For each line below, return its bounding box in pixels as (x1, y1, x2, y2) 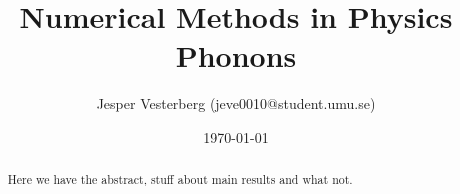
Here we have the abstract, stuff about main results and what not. (7, 171, 353, 188)
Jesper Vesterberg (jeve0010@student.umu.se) (96, 93, 376, 114)
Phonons (175, 35, 297, 76)
